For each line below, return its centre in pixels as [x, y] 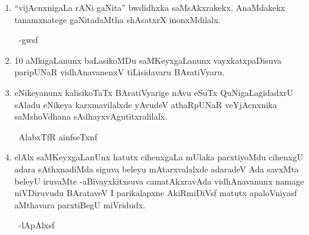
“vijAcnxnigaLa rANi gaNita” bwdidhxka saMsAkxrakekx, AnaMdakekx [150, 7]
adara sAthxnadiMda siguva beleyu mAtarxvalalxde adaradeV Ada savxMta [157, 169]
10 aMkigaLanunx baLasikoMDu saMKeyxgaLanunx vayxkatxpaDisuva [148, 60]
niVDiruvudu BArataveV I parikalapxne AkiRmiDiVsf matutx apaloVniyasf [155, 193]
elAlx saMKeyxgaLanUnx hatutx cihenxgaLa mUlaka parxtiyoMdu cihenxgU [159, 157]
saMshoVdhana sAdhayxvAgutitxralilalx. [91, 116]
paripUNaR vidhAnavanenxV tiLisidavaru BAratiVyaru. [119, 72]
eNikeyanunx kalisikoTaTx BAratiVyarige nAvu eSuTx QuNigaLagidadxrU [154, 92]
